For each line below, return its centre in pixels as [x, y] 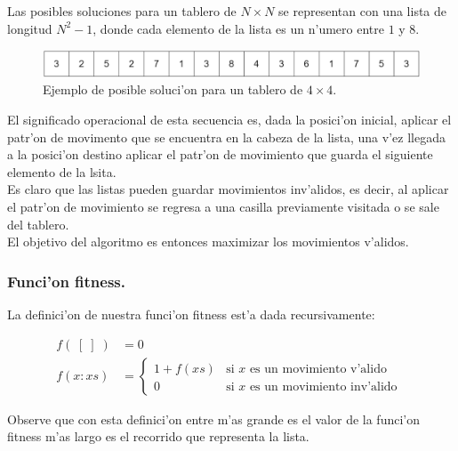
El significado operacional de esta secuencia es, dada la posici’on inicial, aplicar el [229, 120]
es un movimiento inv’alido [323, 387]
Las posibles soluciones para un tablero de [122, 11]
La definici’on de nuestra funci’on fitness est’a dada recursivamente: [191, 314]
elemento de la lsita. [62, 171]
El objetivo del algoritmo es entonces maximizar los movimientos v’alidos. [208, 242]
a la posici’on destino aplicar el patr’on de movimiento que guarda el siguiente [220, 154]
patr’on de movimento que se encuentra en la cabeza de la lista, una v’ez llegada [226, 137]
